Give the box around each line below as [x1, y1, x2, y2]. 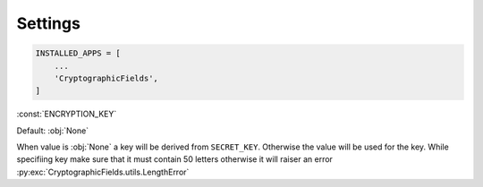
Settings [16, 13, 80, 33]
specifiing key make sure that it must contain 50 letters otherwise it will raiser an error [16, 154, 333, 165]
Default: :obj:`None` [16, 125, 89, 136]
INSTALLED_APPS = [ [35, 48, 121, 58]
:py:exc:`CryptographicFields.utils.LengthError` [16, 166, 190, 177]
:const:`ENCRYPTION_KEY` [16, 108, 117, 120]
